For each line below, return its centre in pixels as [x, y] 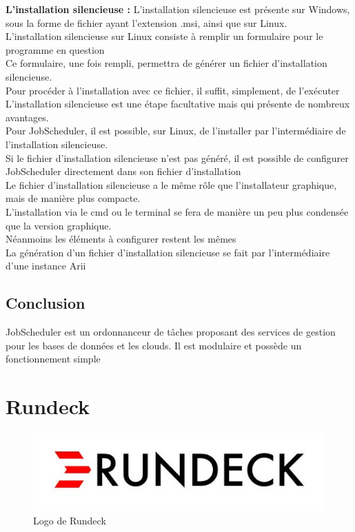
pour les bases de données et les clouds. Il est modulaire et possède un [154, 345]
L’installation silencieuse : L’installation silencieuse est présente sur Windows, [178, 9]
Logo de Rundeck [70, 521]
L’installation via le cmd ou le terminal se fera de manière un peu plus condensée [177, 211]
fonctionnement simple [53, 359]
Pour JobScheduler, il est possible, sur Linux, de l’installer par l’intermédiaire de [176, 131]
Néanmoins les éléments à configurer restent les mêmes [121, 239]
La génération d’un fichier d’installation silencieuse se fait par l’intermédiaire [168, 252]
